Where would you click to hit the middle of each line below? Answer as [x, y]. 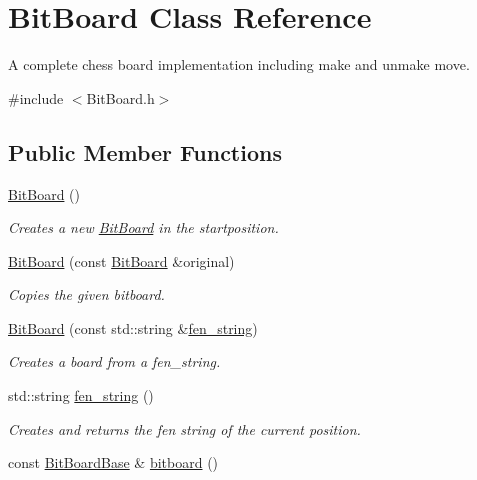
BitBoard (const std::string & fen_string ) [133, 327]
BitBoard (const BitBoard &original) [121, 260]
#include [36, 97]
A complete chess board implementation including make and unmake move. [239, 64]
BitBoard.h [120, 97]
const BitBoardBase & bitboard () [113, 462]
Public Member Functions [145, 151]
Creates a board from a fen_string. [114, 361]
